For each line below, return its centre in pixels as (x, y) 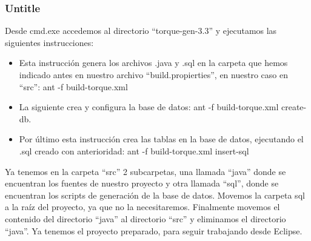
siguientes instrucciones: (49, 42)
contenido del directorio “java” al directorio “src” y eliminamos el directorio (145, 218)
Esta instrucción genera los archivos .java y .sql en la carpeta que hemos (153, 63)
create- (294, 107)
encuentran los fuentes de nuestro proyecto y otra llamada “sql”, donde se (142, 183)
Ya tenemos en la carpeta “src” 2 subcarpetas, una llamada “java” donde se (145, 171)
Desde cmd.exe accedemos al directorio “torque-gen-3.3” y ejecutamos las (141, 31)
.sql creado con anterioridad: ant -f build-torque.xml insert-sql (134, 150)
